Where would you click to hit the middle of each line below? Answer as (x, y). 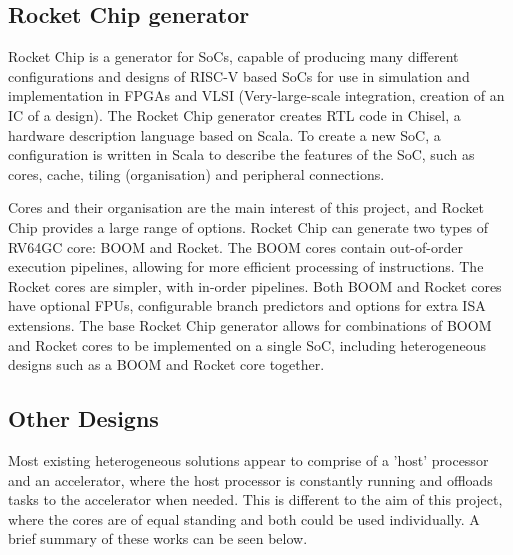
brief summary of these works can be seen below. (158, 538)
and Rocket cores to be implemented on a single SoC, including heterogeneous (247, 344)
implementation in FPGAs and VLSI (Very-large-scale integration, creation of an (256, 95)
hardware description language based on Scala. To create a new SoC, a (224, 134)
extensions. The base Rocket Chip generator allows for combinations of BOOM (250, 324)
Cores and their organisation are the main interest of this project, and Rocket (246, 207)
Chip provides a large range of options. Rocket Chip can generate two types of (248, 226)
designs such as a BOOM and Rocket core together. (166, 364)
